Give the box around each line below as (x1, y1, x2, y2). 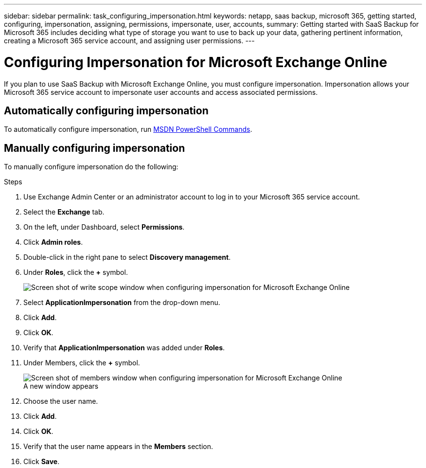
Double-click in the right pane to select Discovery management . (23, 253, 231, 262)
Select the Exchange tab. (23, 208, 105, 216)
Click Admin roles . (23, 238, 83, 247)
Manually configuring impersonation (4, 142, 185, 154)
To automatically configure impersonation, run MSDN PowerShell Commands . (4, 125, 252, 134)
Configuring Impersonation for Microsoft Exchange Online (4, 54, 388, 71)
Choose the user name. (23, 397, 98, 406)
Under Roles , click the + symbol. (23, 268, 128, 277)
